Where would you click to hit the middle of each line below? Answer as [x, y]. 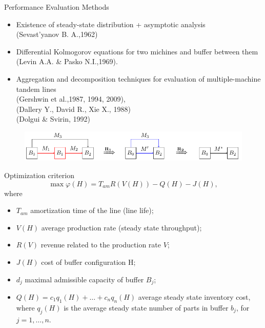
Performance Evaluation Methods [57, 7]
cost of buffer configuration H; [88, 262]
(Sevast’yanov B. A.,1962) [57, 34]
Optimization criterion [39, 175]
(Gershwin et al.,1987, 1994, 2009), [71, 99]
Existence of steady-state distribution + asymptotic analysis [111, 24]
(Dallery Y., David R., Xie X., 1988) [73, 109]
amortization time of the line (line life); [92, 210]
